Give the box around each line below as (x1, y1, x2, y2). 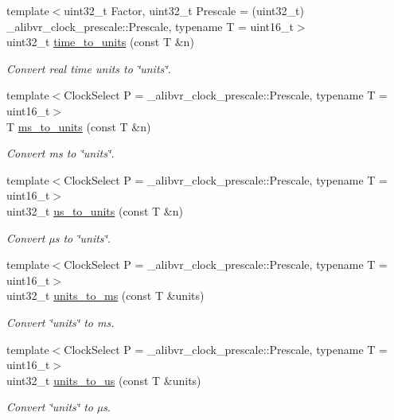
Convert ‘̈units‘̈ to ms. (6, 313, 115, 330)
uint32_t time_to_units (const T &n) (6, 33, 194, 50)
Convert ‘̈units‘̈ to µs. (6, 399, 111, 415)
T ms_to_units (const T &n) (6, 118, 151, 134)
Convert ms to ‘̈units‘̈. (6, 145, 115, 161)
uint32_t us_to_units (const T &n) (6, 202, 183, 219)
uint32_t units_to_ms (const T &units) (6, 287, 205, 304)
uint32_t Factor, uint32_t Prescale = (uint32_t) (64, 2, 304, 18)
